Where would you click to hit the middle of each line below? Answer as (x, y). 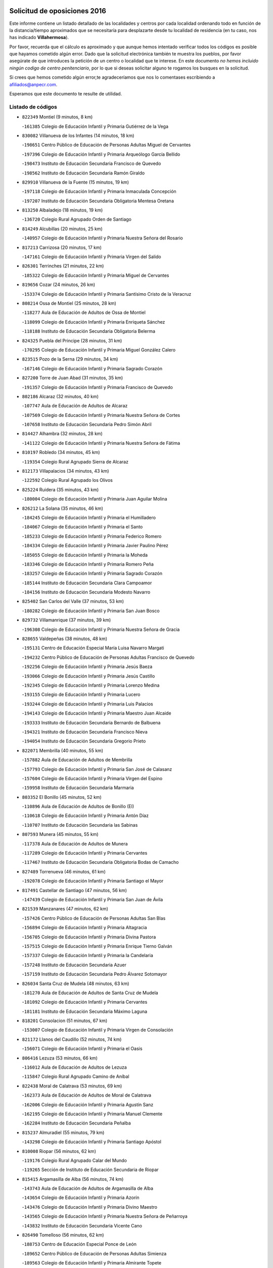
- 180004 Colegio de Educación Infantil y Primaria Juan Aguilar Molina (95, 499)
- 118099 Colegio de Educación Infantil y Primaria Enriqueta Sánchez (94, 322)
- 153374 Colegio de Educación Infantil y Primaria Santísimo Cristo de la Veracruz (107, 294)
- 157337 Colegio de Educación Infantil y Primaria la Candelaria (88, 956)
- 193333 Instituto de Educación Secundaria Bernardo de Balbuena (91, 722)
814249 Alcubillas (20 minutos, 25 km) (62, 229)
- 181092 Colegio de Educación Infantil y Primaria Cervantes (85, 1002)
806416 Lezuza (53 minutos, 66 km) (60, 1058)
